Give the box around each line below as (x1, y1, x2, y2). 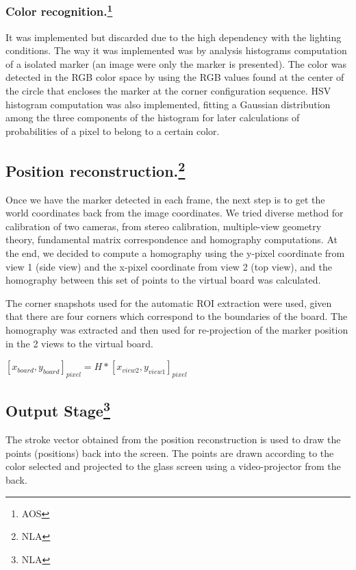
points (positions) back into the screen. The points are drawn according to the (5, 445, 334, 460)
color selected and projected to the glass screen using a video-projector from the (5, 459, 341, 473)
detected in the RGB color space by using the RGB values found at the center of (5, 70, 344, 84)
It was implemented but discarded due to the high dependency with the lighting (5, 29, 342, 44)
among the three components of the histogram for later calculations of (5, 110, 300, 125)
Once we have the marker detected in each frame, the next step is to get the (5, 192, 325, 206)
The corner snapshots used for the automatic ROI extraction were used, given (5, 295, 332, 310)
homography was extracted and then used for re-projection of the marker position (5, 322, 348, 336)
